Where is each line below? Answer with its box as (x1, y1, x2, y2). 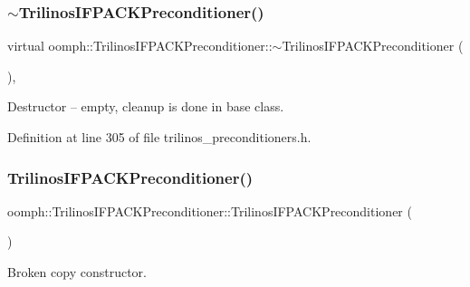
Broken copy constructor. (7, 263, 147, 281)
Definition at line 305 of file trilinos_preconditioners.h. (7, 128, 312, 146)
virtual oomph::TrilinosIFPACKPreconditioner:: (7, 36, 273, 55)
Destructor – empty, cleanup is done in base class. (7, 97, 284, 116)
